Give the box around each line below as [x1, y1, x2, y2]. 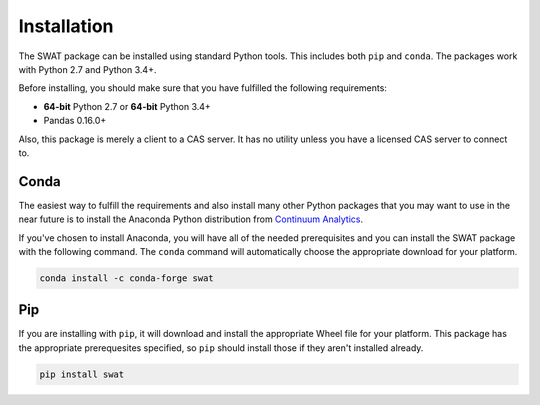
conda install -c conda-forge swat [39, 272, 214, 284]
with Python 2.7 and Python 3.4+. [18, 63, 157, 75]
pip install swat [39, 368, 125, 380]
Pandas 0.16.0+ [43, 115, 107, 127]
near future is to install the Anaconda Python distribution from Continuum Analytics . [18, 213, 364, 225]
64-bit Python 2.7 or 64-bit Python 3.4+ [43, 100, 212, 112]
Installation [18, 15, 114, 37]
